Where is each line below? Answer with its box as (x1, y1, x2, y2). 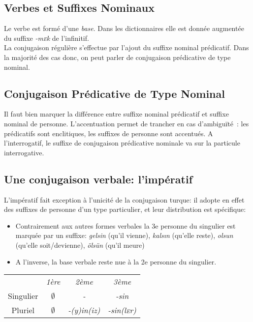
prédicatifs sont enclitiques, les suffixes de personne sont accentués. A (4, 128, 213, 138)
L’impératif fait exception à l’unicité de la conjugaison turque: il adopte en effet (4, 194, 245, 205)
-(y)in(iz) (68, 304, 100, 316)
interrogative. (4, 147, 44, 157)
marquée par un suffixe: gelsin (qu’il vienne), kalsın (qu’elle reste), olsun (15, 230, 233, 240)
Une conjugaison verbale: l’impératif (4, 171, 192, 186)
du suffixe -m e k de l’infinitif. (4, 32, 89, 43)
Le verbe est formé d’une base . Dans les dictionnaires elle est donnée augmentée (4, 23, 244, 33)
